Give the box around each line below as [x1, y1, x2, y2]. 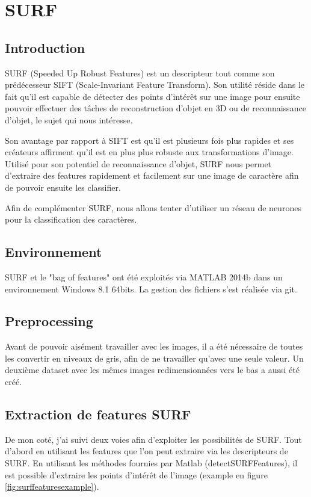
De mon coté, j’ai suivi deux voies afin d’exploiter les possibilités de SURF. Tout [5, 433, 302, 445]
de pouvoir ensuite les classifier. [5, 181, 121, 193]
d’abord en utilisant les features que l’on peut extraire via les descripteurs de [5, 445, 288, 457]
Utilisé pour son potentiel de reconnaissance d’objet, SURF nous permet [5, 157, 272, 170]
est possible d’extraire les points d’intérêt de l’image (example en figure [5, 468, 268, 481]
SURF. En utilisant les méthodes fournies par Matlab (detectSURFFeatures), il [5, 457, 298, 469]
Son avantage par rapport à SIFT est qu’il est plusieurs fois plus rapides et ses [5, 134, 294, 146]
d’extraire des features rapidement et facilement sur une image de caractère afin [5, 169, 299, 182]
